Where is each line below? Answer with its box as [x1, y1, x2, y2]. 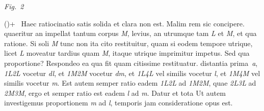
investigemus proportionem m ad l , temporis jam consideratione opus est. [4, 97, 233, 108]
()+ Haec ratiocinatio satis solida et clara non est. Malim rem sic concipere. [4, 18, 245, 28]
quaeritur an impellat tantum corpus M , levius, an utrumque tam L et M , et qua [4, 28, 257, 39]
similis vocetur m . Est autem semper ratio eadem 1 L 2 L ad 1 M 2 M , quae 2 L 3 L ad [4, 78, 256, 88]
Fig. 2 [4, 1, 24, 11]
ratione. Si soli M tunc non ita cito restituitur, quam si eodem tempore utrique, [4, 38, 253, 48]
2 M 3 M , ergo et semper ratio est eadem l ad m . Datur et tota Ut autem [4, 87, 226, 98]
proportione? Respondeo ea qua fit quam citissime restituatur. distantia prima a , [4, 57, 258, 68]
